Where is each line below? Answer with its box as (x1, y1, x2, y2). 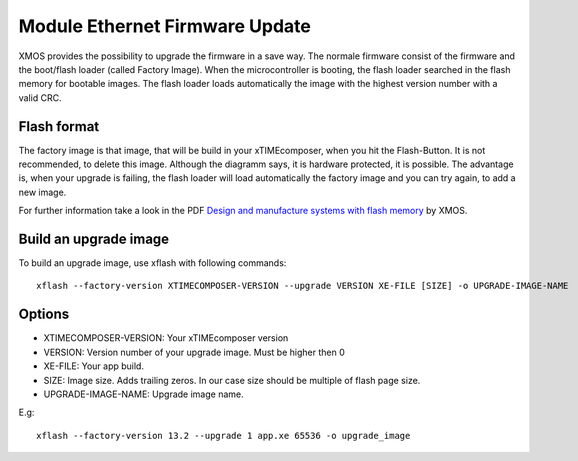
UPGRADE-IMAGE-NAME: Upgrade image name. (43, 388, 244, 400)
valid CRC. (18, 91, 62, 104)
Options (18, 306, 70, 323)
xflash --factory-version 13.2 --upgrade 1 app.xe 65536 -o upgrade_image (36, 430, 411, 441)
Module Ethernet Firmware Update (18, 15, 312, 37)
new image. (18, 186, 67, 198)
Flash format (18, 118, 100, 135)
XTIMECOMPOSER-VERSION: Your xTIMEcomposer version (43, 332, 289, 344)
